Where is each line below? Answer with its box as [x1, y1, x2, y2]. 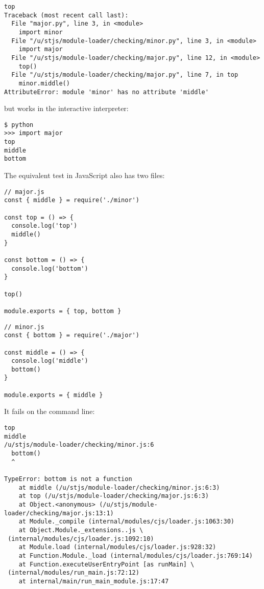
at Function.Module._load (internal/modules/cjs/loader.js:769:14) [18, 552, 253, 559]
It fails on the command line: [4, 406, 95, 417]
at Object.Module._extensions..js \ [18, 526, 143, 534]
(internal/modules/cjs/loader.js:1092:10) [8, 535, 154, 542]
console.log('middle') [11, 357, 88, 365]
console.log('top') [11, 222, 78, 230]
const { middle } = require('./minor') [4, 197, 139, 204]
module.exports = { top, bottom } [4, 307, 122, 315]
